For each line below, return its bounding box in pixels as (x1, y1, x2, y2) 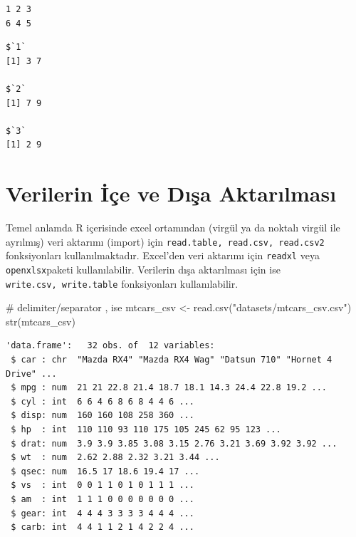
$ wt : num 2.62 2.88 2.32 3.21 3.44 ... (11, 452, 220, 463)
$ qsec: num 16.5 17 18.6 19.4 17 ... (11, 466, 200, 476)
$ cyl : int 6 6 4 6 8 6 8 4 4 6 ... (11, 396, 194, 407)
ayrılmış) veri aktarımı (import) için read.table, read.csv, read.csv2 (6, 234, 325, 249)
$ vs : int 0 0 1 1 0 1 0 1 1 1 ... (11, 480, 194, 491)
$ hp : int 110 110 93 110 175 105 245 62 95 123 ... (11, 424, 281, 435)
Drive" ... (6, 368, 57, 379)
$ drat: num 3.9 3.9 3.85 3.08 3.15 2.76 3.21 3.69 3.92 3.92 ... (11, 438, 337, 449)
